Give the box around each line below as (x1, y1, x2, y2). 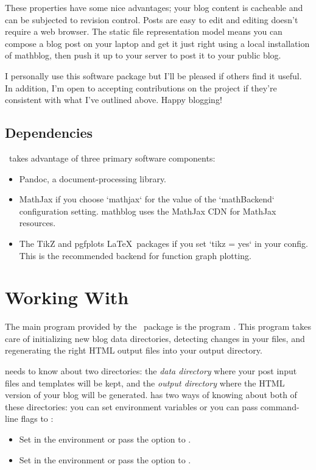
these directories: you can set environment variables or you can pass (5, 400, 258, 413)
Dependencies (5, 123, 93, 142)
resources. (19, 216, 56, 229)
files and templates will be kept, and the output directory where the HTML (5, 376, 285, 389)
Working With (5, 285, 129, 310)
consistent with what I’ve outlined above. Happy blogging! (5, 93, 222, 106)
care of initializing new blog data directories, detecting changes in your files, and (5, 332, 305, 344)
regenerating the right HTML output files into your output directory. (5, 344, 262, 357)
